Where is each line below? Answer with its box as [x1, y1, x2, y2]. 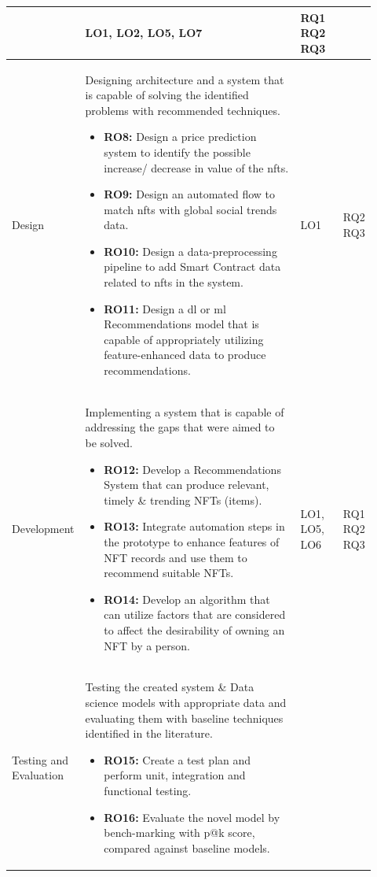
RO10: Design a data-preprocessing [104, 242, 277, 259]
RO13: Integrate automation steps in [104, 518, 285, 535]
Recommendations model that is [104, 316, 259, 332]
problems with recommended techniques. [85, 102, 280, 118]
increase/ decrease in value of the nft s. [104, 159, 289, 176]
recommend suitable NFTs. [104, 564, 234, 581]
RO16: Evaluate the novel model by [104, 809, 280, 825]
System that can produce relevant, [104, 476, 269, 493]
